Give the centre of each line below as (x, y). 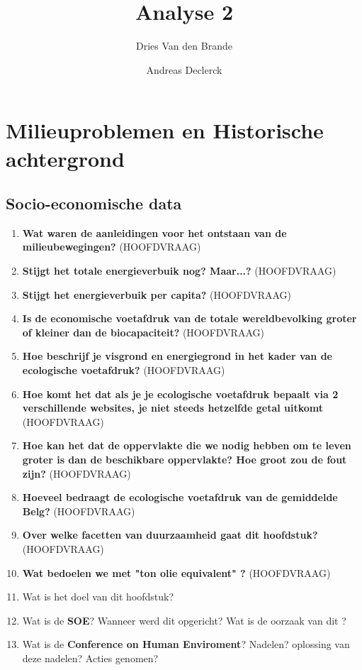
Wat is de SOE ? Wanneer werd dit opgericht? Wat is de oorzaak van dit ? (184, 620)
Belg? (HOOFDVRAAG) (79, 511)
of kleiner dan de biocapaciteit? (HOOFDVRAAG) (143, 332)
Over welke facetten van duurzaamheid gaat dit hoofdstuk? (170, 535)
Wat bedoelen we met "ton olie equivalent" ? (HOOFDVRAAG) (176, 572)
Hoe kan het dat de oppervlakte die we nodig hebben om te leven (187, 445)
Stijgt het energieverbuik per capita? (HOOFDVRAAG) (157, 294)
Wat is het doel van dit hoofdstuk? (98, 597)
